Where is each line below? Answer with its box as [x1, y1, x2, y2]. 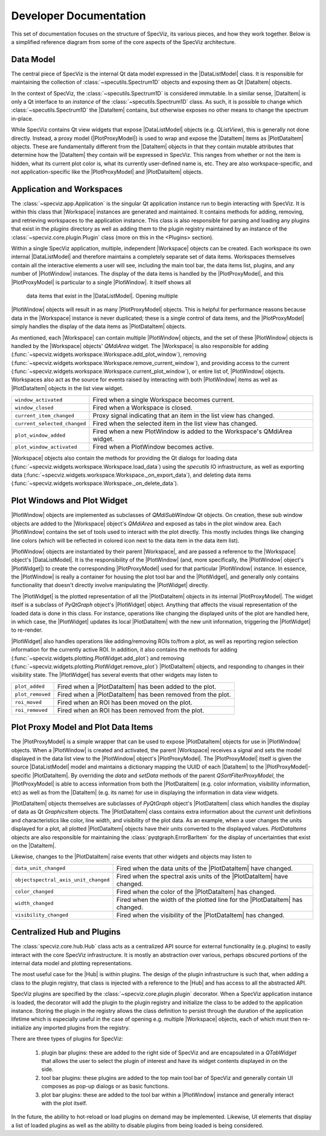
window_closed [14, 404, 54, 411]
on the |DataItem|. [11, 842, 57, 849]
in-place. [11, 115, 34, 122]
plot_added [14, 684, 45, 690]
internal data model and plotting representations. [11, 960, 133, 967]
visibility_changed [14, 912, 69, 918]
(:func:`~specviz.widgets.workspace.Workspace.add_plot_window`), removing [11, 351, 207, 358]
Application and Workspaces [11, 184, 123, 194]
